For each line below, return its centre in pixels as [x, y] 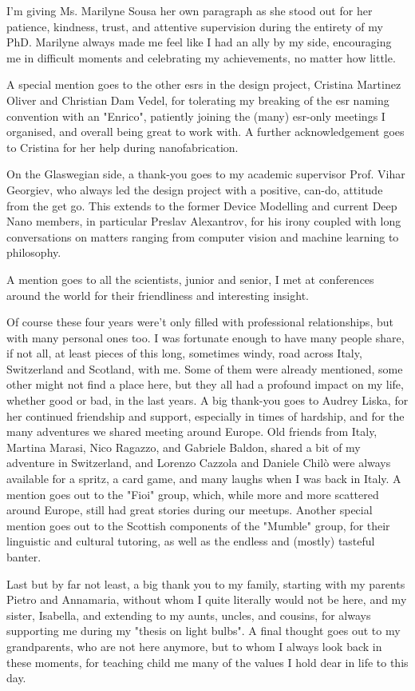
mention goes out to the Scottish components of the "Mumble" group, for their [198, 525]
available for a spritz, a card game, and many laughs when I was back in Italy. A [204, 479]
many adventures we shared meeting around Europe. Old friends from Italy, [192, 431]
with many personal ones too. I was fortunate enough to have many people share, [206, 337]
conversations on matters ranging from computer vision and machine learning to [203, 236]
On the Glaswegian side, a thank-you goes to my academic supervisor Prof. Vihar [206, 174]
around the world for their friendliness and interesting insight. [158, 295]
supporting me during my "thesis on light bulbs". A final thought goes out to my [204, 631]
